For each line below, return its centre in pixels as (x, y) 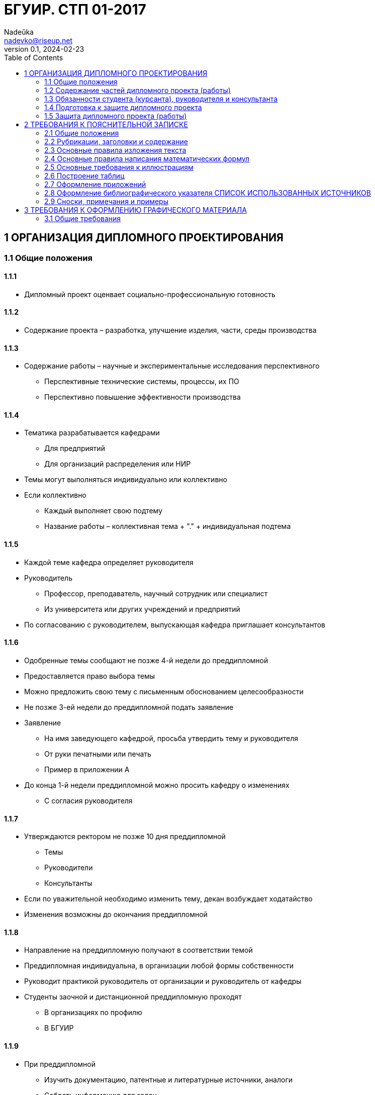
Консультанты (68, 883)
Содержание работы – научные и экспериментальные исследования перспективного (172, 366)
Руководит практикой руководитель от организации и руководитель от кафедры (163, 981)
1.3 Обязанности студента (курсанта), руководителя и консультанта (161, 99)
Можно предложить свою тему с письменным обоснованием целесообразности (164, 691)
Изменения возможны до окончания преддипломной (116, 915)
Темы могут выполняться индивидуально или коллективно (126, 480)
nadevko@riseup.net (38, 40)
